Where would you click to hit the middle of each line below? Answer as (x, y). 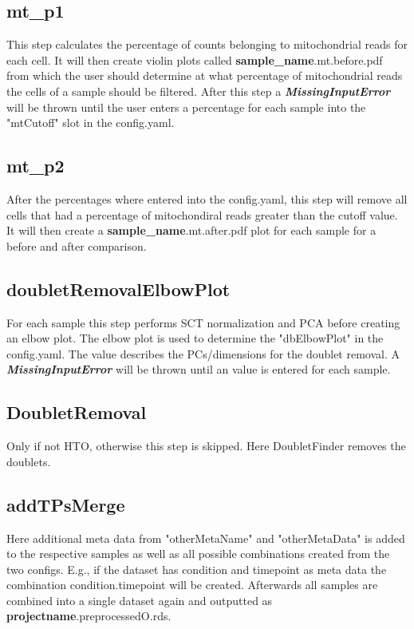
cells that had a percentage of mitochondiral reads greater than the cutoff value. (202, 214)
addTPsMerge (66, 504)
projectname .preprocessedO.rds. (89, 616)
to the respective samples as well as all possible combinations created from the (198, 554)
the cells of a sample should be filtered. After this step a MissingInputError (199, 91)
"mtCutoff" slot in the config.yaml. (91, 123)
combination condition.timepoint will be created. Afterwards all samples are (192, 585)
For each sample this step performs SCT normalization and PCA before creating (203, 322)
